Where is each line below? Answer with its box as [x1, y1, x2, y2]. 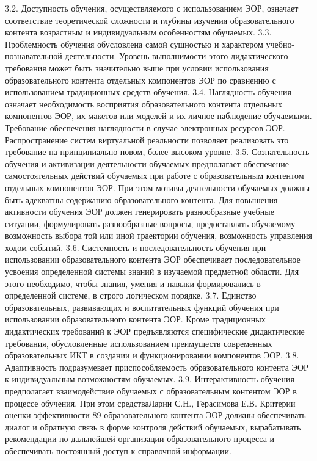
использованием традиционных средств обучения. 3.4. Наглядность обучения [5, 85, 291, 98]
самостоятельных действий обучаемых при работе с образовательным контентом [5, 169, 304, 182]
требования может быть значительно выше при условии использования [5, 61, 269, 74]
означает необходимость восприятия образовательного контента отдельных [5, 97, 282, 110]
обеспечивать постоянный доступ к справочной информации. [5, 444, 231, 457]
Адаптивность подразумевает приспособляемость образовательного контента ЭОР [5, 360, 308, 373]
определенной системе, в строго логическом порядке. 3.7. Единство [5, 289, 257, 302]
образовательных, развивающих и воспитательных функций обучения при [5, 300, 279, 313]
